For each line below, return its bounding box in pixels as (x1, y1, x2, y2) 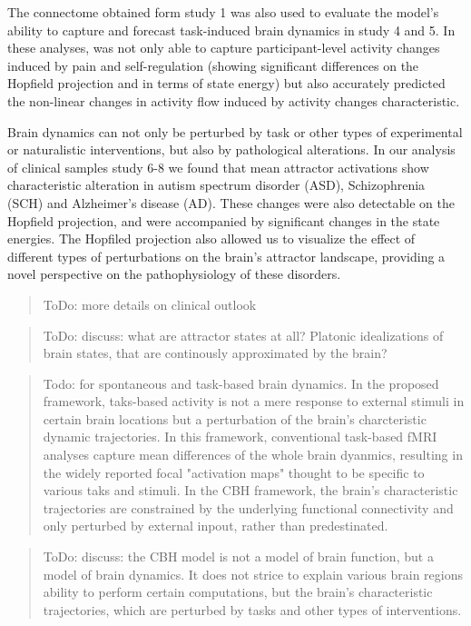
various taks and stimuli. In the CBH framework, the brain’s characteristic (43, 481, 458, 500)
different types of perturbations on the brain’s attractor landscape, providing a (7, 246, 446, 265)
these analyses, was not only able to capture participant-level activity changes (7, 38, 440, 57)
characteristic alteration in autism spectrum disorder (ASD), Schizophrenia (7, 175, 426, 194)
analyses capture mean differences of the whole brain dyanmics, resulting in (43, 445, 463, 464)
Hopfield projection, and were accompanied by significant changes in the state (7, 211, 440, 230)
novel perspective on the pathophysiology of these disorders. (7, 264, 341, 283)
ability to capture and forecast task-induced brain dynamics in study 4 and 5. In (7, 20, 456, 39)
